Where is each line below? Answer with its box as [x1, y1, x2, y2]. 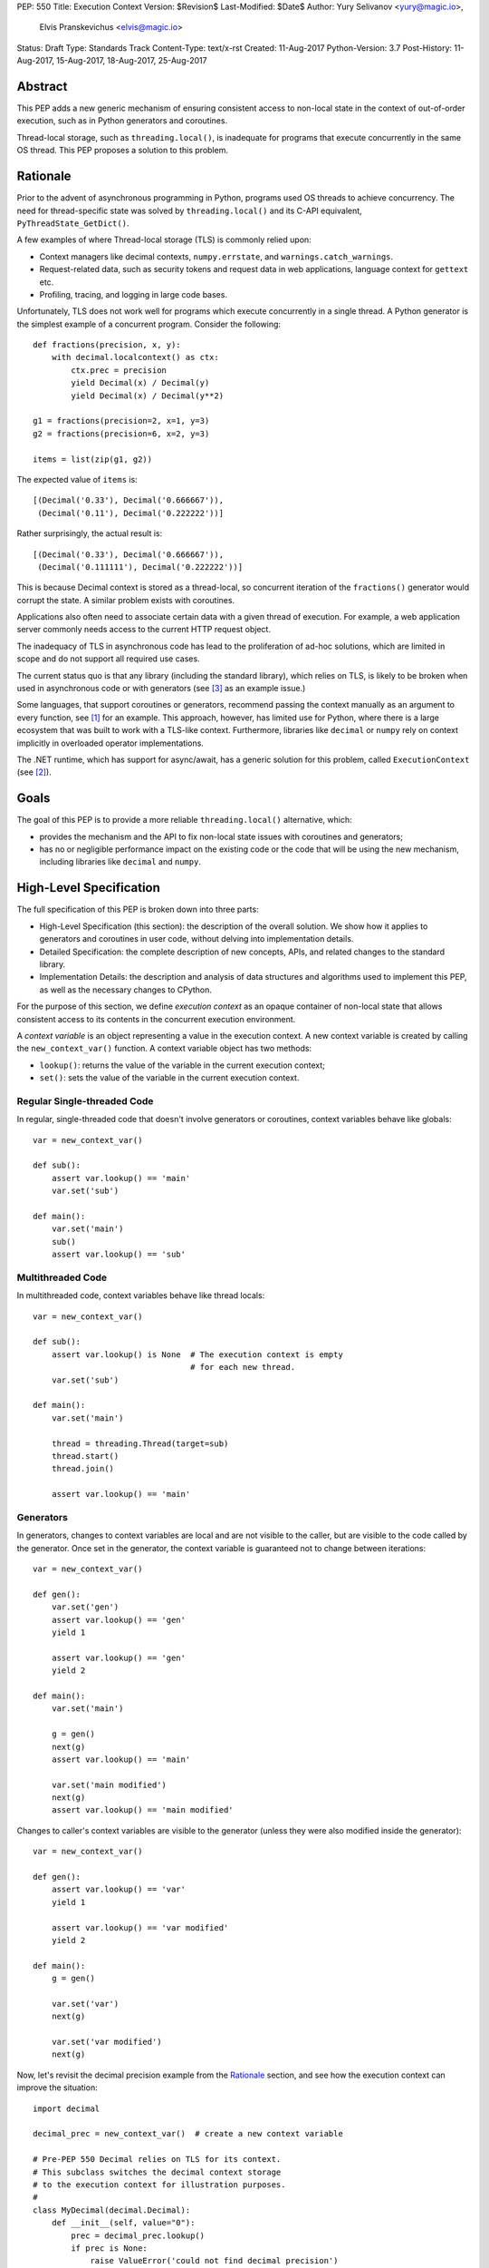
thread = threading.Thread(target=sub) [51, 1438, 229, 1449]
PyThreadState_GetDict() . [16, 218, 129, 229]
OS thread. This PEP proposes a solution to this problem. [16, 145, 228, 156]
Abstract [16, 78, 68, 94]
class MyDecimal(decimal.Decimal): [33, 2204, 191, 2215]
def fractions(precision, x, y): [33, 340, 181, 350]
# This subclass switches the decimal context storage [33, 2166, 282, 2177]
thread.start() [51, 1451, 120, 1461]
